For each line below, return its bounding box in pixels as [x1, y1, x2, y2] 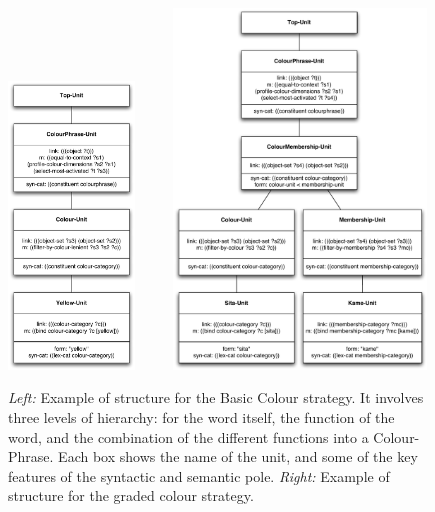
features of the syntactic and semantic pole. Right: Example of [8, 465, 390, 486]
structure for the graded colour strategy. [8, 485, 254, 506]
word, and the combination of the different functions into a [8, 426, 369, 447]
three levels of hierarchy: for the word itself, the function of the [8, 406, 395, 427]
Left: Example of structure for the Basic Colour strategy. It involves [8, 387, 424, 408]
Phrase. [8, 446, 54, 467]
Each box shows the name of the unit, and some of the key [58, 446, 418, 467]
